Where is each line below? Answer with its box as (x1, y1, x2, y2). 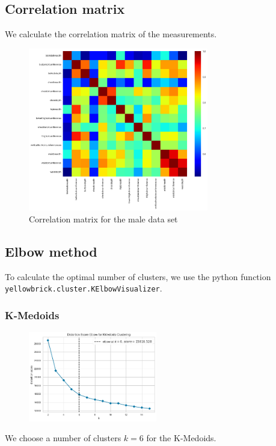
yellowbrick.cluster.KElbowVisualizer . (5, 282, 162, 295)
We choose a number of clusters (5, 432, 121, 444)
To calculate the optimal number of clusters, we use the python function (5, 270, 271, 283)
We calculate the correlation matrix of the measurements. (5, 28, 217, 40)
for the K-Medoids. (146, 432, 216, 444)
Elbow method (5, 242, 97, 260)
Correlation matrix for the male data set (29, 212, 178, 225)
